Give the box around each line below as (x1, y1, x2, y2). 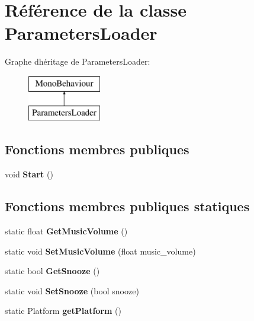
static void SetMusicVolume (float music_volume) (5, 244, 196, 257)
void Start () (5, 168, 53, 180)
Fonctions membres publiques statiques (5, 197, 250, 215)
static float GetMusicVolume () (5, 225, 128, 237)
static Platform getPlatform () (5, 304, 121, 317)
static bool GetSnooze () (5, 265, 100, 277)
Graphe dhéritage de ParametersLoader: (5, 55, 150, 68)
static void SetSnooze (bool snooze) (5, 284, 139, 297)
